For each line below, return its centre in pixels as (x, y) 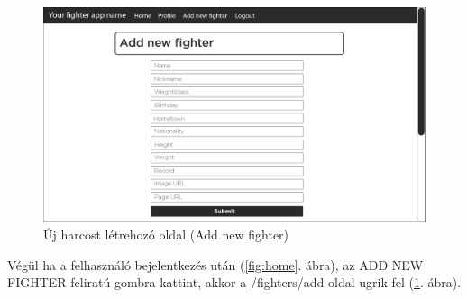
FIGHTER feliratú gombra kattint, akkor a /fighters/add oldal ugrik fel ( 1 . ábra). (234, 282)
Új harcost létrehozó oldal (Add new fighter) (166, 235)
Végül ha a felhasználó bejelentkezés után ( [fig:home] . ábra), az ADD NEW (215, 264)
